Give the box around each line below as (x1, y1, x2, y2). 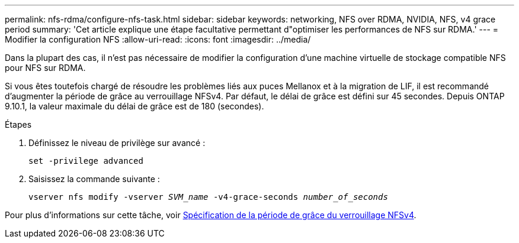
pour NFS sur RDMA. (5, 63, 86, 73)
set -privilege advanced (28, 156, 143, 166)
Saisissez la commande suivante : (28, 174, 160, 184)
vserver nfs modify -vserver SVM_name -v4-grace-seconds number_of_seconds (28, 192, 388, 202)
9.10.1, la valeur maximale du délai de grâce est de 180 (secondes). (5, 101, 264, 111)
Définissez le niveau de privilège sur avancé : (28, 138, 206, 148)
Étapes (5, 119, 32, 129)
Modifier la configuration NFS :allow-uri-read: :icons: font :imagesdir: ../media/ (5, 34, 311, 44)
